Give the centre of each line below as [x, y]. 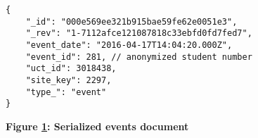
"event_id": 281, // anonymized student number [139, 57]
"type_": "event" [66, 92]
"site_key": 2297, [69, 80]
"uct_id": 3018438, [71, 69]
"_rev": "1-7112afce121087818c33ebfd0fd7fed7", [139, 33]
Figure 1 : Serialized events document [97, 126]
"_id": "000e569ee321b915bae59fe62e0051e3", [131, 21]
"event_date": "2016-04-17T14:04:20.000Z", [129, 45]
